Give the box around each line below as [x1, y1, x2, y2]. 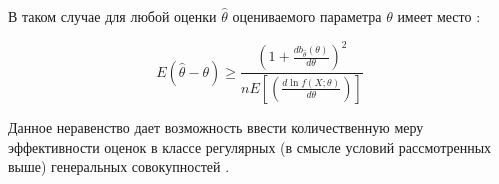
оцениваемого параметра [232, 6, 382, 26]
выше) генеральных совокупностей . [8, 156, 230, 177]
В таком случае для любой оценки [8, 6, 217, 26]
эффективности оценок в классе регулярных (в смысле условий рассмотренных [8, 136, 492, 157]
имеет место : [397, 6, 481, 26]
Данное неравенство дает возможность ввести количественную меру [8, 116, 424, 137]
